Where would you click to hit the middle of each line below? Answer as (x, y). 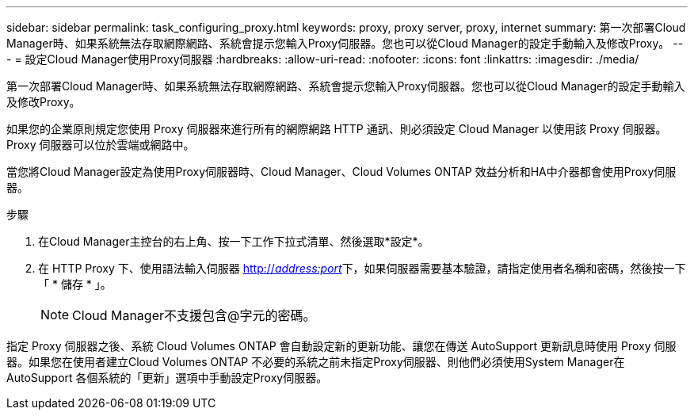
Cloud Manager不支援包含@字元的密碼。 (194, 315)
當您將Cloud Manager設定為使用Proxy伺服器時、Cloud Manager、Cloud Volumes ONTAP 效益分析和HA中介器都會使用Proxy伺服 (341, 172)
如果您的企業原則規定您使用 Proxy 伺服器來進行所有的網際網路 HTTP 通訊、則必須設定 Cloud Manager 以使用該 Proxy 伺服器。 (337, 129)
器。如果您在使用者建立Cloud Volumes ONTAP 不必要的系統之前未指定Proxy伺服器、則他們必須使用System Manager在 (316, 362)
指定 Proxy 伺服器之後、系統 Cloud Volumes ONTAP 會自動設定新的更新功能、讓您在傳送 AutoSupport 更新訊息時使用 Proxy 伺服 (341, 346)
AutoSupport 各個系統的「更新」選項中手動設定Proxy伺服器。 (167, 378)
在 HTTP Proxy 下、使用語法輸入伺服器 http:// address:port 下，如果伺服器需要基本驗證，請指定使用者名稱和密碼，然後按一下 (362, 268)
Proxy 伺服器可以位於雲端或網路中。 (101, 145)
